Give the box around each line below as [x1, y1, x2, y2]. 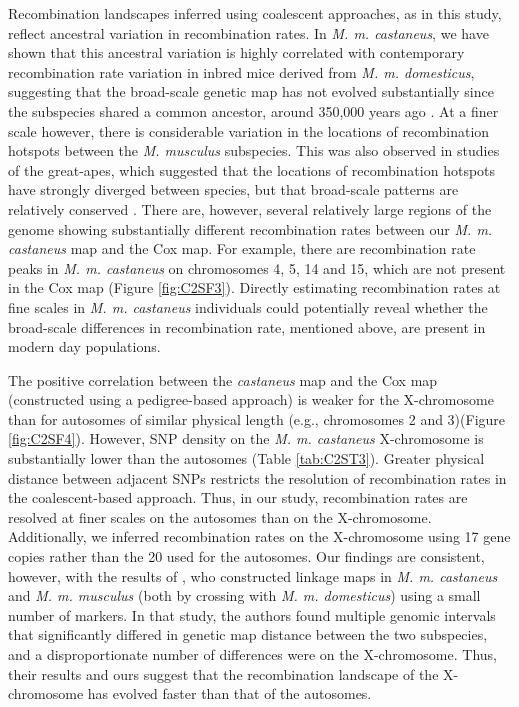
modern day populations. [8, 336, 161, 357]
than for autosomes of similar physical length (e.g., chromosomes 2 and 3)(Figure [8, 408, 506, 429]
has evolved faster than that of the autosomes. [87, 683, 372, 704]
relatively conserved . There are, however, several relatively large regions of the [8, 198, 492, 219]
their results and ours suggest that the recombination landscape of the [8, 663, 439, 684]
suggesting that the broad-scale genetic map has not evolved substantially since [8, 81, 494, 102]
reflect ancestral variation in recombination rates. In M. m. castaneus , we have [8, 22, 489, 43]
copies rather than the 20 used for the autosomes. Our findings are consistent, [8, 546, 485, 567]
